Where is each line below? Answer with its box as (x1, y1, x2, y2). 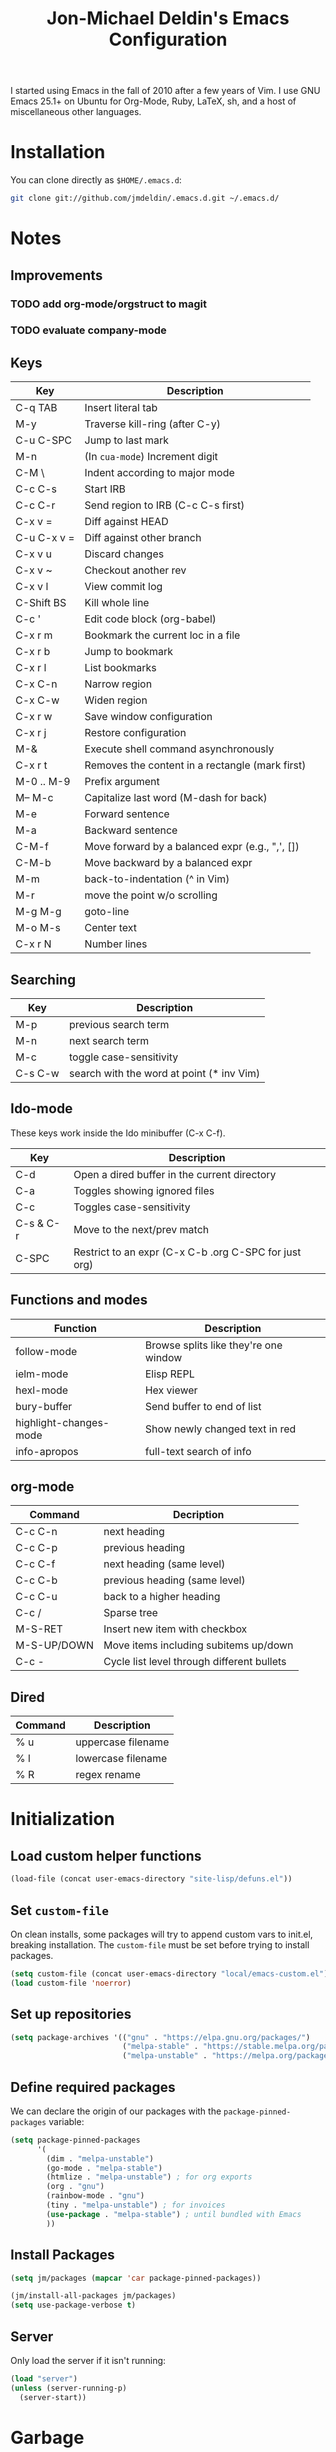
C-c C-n (15, 1525, 58, 1539)
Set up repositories (10, 2006, 132, 2023)
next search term (68, 1034, 150, 1048)
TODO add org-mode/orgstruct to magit (10, 297, 208, 311)
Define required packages (10, 2078, 176, 2096)
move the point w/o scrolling (84, 888, 218, 902)
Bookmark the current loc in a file (84, 628, 241, 642)
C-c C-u (15, 1590, 58, 1604)
